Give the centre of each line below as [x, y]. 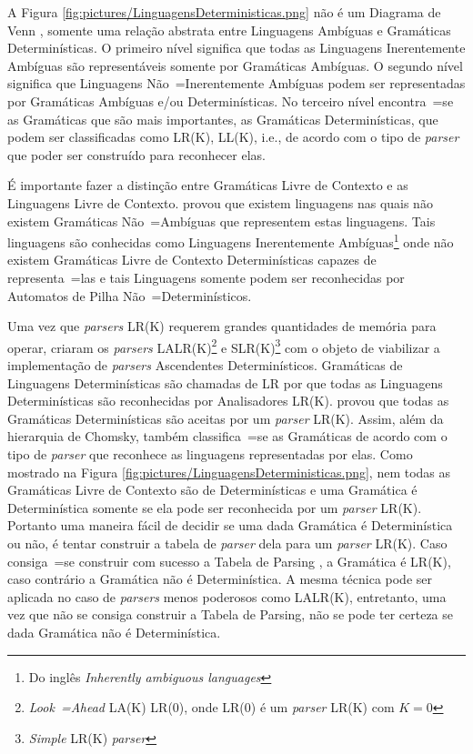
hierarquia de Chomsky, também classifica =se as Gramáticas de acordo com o [227, 436]
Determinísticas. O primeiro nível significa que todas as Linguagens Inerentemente [236, 48]
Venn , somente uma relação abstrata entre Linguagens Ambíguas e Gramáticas [229, 30]
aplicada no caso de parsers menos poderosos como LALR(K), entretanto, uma [227, 596]
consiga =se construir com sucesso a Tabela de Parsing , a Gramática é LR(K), [229, 561]
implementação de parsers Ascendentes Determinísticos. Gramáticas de [205, 365]
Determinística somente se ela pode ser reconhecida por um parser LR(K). [215, 507]
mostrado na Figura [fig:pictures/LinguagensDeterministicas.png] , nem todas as [229, 472]
